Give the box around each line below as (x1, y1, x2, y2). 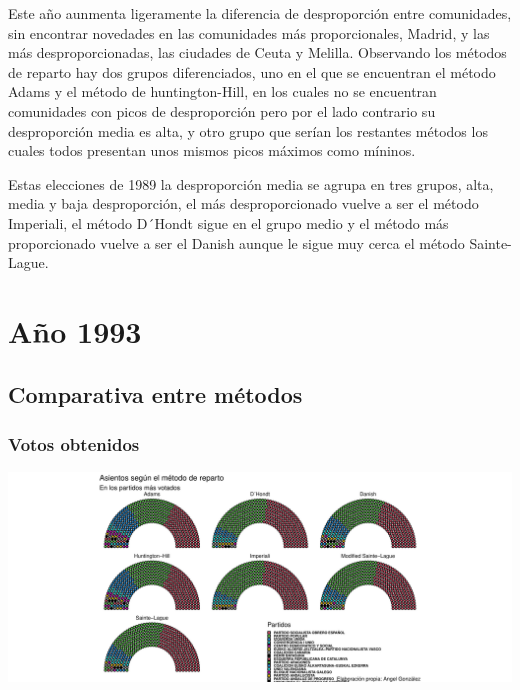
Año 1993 (8, 310, 142, 351)
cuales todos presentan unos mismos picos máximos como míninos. (8, 140, 416, 161)
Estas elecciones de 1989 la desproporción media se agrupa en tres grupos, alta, (8, 173, 494, 194)
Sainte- (469, 232, 512, 253)
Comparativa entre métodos (8, 379, 303, 410)
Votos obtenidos (8, 431, 140, 456)
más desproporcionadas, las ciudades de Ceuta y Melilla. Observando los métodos (8, 42, 507, 63)
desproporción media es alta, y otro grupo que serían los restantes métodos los (8, 120, 488, 141)
